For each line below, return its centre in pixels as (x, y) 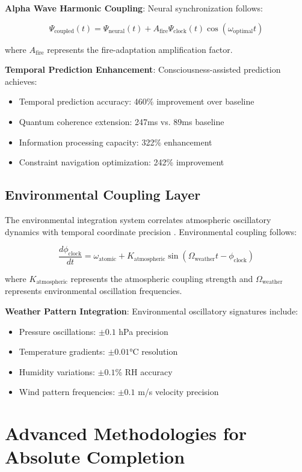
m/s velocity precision (178, 392)
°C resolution (154, 351)
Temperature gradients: (62, 351)
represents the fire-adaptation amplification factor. (140, 49)
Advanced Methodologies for (126, 433)
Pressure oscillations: (57, 331)
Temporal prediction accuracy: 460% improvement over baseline (137, 101)
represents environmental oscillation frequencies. (94, 291)
